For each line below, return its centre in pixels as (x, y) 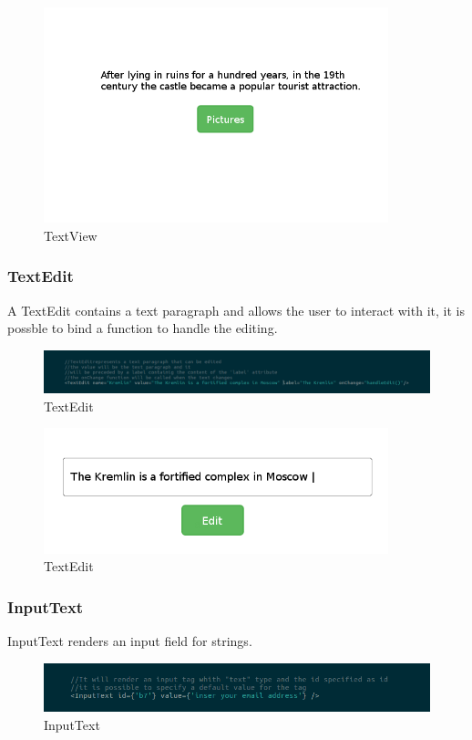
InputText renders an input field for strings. (130, 641)
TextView (71, 235)
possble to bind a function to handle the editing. (143, 328)
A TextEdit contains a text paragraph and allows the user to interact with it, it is (236, 310)
